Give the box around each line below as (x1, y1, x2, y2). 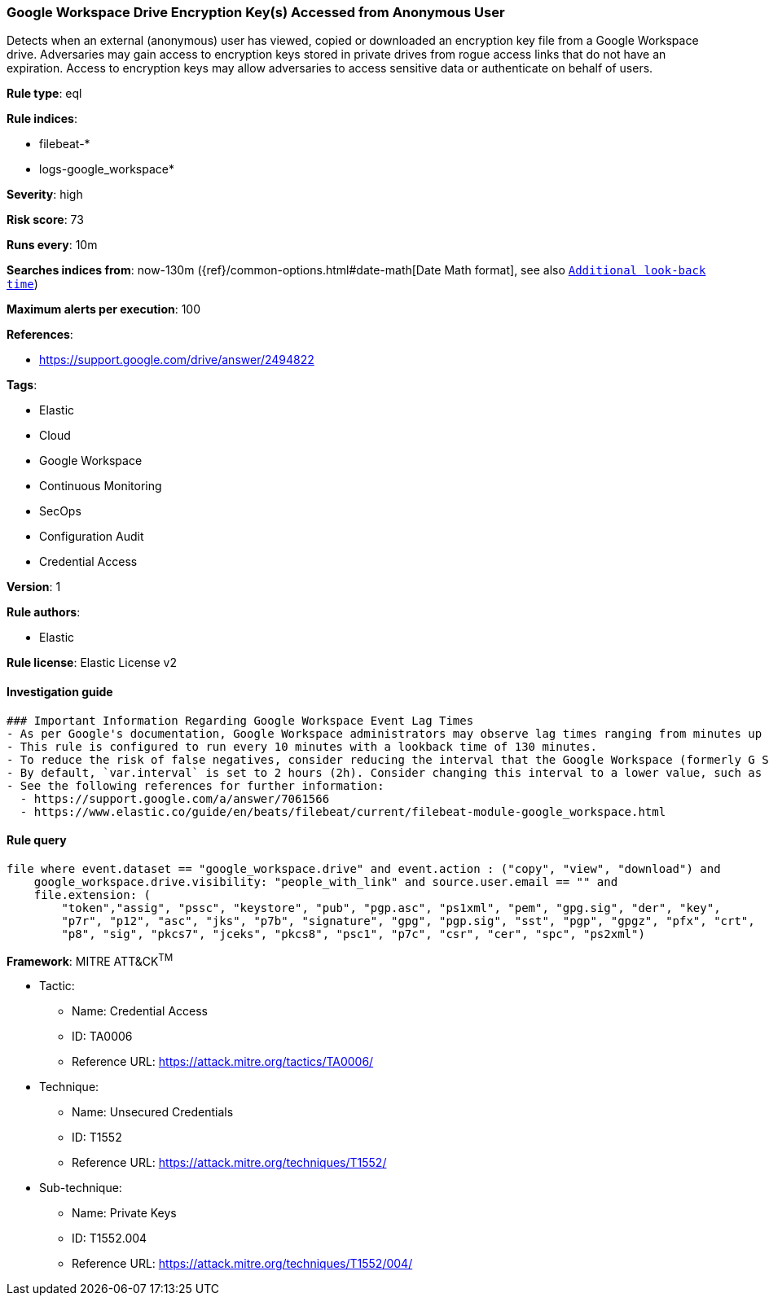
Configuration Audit (39, 529, 144, 544)
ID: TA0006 (72, 1029, 133, 1044)
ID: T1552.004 (72, 1231, 147, 1246)
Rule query (7, 833, 67, 848)
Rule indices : (7, 112, 77, 126)
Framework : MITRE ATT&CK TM (7, 951, 174, 968)
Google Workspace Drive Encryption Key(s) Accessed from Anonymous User (7, 4, 505, 20)
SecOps (39, 504, 81, 519)
